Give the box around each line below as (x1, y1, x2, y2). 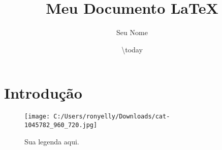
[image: (24, 113, 50, 121)
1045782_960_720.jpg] (24, 121, 98, 129)
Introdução (4, 82, 82, 103)
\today (121, 44, 143, 54)
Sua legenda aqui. (24, 136, 79, 146)
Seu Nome (116, 27, 148, 38)
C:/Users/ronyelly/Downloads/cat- (53, 113, 170, 121)
